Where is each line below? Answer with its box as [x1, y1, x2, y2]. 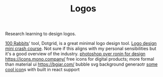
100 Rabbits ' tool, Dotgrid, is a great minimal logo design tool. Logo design [5, 40, 157, 46]
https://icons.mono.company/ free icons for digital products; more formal [5, 56, 155, 62]
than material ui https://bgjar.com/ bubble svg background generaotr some [5, 61, 158, 67]
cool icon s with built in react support [5, 67, 80, 73]
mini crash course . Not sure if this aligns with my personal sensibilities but [5, 45, 157, 52]
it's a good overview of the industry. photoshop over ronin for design [5, 51, 146, 57]
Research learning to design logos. [5, 31, 76, 37]
